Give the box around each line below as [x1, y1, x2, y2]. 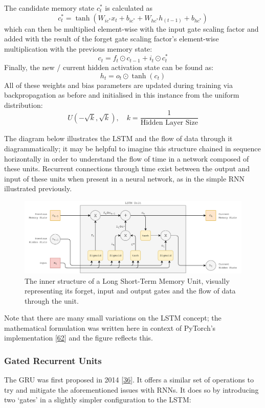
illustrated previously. [4, 183, 72, 194]
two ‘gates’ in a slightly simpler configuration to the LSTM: [4, 394, 191, 405]
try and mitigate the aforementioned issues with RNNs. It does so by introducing [4, 384, 259, 395]
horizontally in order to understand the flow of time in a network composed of [4, 153, 249, 164]
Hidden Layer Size [140, 119, 198, 127]
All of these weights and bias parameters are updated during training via [4, 79, 233, 90]
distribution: [4, 99, 43, 110]
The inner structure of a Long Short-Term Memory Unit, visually [25, 275, 230, 286]
